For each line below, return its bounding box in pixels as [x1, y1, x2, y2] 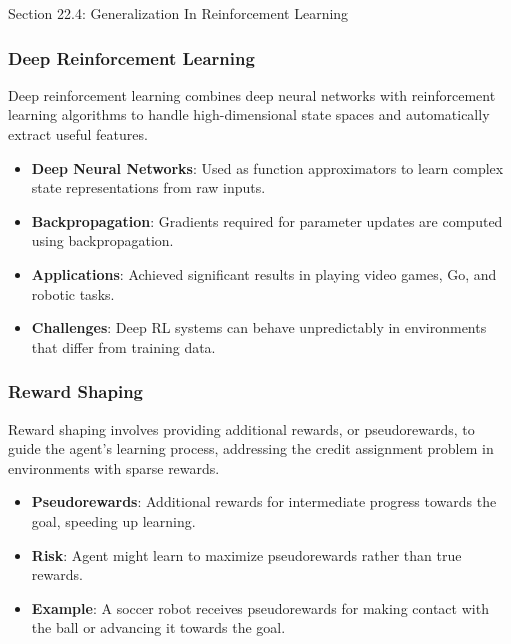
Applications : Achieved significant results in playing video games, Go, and [31, 263, 497, 284]
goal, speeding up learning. [31, 510, 196, 531]
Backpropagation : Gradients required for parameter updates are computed [31, 210, 503, 231]
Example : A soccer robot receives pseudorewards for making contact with [31, 597, 489, 618]
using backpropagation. [31, 230, 174, 251]
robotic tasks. [31, 283, 115, 304]
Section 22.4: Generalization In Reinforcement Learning [8, 3, 349, 23]
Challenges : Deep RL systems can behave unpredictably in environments [31, 317, 487, 338]
